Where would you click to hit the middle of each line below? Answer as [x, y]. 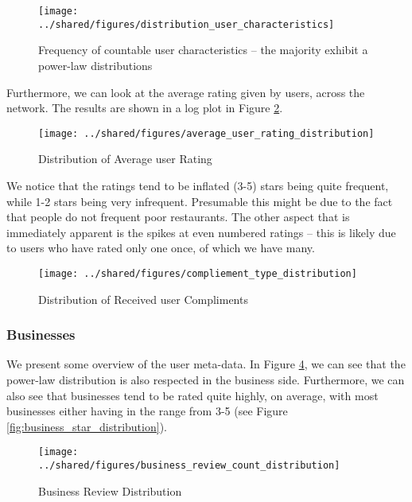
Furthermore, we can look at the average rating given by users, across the [186, 92]
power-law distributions [95, 65]
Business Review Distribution [110, 490]
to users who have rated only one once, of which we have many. [161, 248]
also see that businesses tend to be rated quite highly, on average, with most [192, 395]
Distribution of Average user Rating [125, 159]
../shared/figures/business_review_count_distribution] [189, 465]
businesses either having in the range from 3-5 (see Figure [147, 411]
